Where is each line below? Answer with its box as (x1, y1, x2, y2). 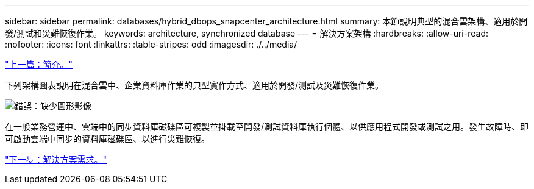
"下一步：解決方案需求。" (5, 154, 107, 165)
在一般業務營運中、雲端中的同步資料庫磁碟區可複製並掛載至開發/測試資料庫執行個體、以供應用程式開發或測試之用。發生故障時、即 (5, 121, 529, 132)
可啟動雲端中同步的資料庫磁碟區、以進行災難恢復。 (5, 134, 210, 144)
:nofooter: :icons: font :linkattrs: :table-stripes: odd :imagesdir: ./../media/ (5, 39, 297, 49)
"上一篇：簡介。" (5, 59, 73, 70)
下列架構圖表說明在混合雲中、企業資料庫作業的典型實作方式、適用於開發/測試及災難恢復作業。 (5, 80, 384, 90)
